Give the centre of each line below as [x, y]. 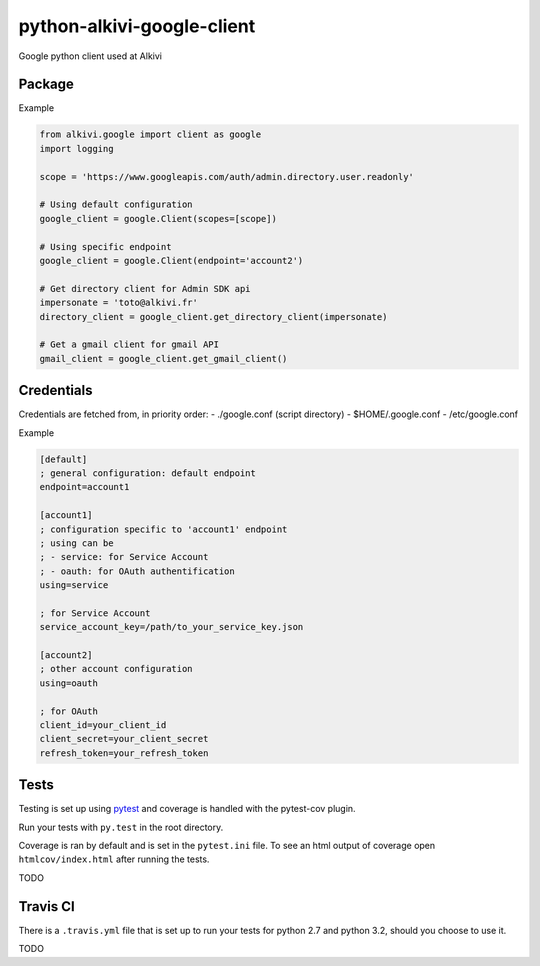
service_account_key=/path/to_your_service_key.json [171, 627]
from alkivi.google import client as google [150, 134]
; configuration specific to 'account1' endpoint [163, 529]
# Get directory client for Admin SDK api [145, 288]
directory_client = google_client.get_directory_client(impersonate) [213, 316]
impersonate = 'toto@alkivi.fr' [119, 303]
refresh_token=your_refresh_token [124, 753]
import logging [76, 148]
